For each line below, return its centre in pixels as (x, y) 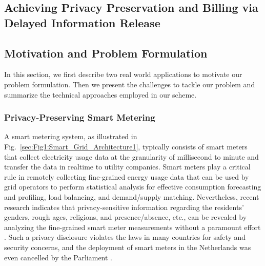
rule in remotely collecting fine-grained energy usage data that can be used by (127, 176)
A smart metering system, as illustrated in (71, 136)
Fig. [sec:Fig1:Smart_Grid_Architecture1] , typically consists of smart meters (126, 146)
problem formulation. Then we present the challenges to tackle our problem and (130, 84)
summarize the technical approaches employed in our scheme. (100, 94)
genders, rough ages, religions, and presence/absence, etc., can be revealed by (126, 217)
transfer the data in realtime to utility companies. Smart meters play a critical (127, 167)
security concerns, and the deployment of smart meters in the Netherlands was (128, 247)
